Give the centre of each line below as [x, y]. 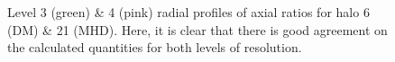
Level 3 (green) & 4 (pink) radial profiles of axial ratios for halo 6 [188, 12]
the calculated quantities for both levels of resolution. [155, 47]
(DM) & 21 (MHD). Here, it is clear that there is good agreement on [197, 29]
